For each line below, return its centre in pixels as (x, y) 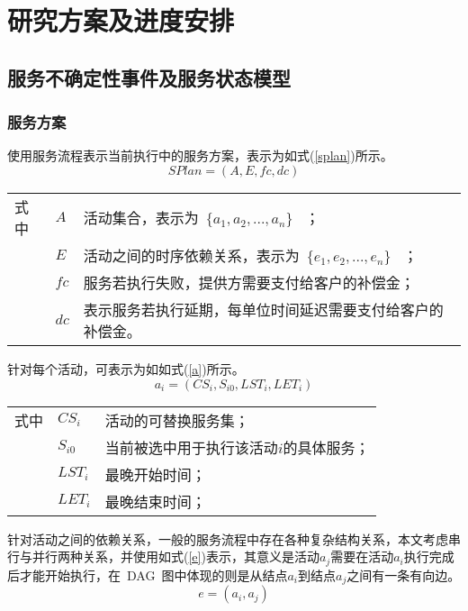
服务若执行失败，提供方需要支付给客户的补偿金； (249, 282)
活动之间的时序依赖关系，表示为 (191, 255)
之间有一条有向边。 (404, 575)
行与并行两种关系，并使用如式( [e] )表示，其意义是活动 (163, 556)
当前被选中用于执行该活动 (191, 447)
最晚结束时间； (155, 501)
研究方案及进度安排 (121, 20)
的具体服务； (326, 447)
